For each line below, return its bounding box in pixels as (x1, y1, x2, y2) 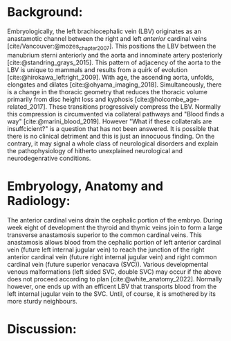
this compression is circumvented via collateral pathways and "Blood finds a (7, 110, 225, 118)
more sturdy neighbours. (7, 297, 78, 305)
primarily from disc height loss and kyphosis (7, 95, 133, 103)
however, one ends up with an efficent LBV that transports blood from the (7, 282, 217, 290)
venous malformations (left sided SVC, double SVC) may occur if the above (7, 268, 221, 276)
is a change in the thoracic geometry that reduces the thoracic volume (7, 87, 207, 96)
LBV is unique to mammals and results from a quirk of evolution (7, 65, 188, 73)
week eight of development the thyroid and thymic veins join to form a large (7, 223, 223, 231)
